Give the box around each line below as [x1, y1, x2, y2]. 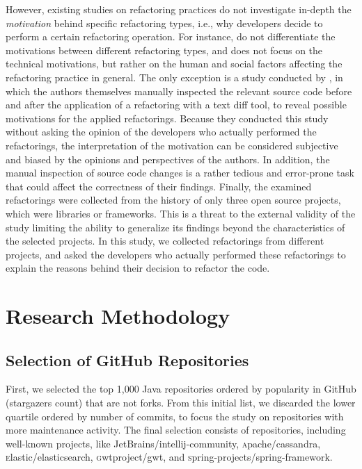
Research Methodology [6, 302, 230, 330]
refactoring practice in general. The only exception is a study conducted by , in [6, 69, 343, 84]
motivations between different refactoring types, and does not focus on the [6, 42, 323, 57]
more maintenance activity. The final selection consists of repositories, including [6, 422, 346, 437]
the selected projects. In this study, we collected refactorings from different [6, 233, 324, 248]
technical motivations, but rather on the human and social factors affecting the [6, 56, 343, 71]
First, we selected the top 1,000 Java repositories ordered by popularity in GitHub [6, 381, 356, 396]
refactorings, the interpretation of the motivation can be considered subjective [6, 138, 338, 152]
